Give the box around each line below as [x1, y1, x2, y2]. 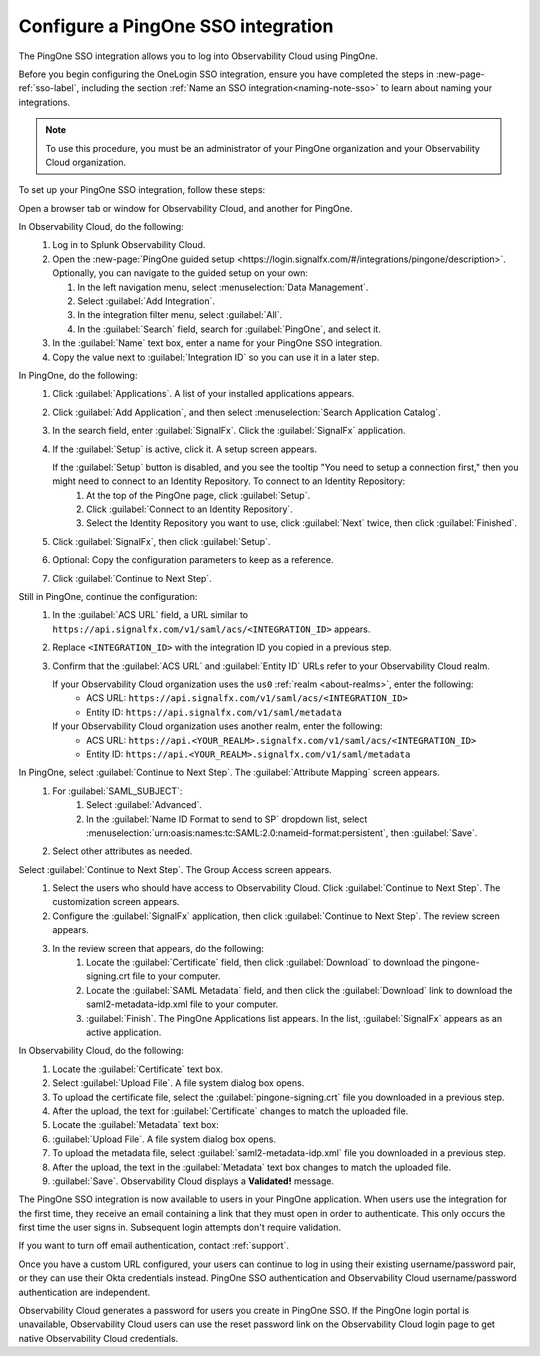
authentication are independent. [18, 1286, 150, 1298]
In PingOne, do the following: [18, 369, 138, 381]
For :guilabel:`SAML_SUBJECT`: [52, 785, 183, 797]
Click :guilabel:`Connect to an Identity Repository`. [86, 503, 294, 515]
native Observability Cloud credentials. [18, 1332, 179, 1344]
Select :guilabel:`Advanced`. [86, 799, 202, 811]
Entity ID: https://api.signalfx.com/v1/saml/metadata [86, 706, 342, 718]
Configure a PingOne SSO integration [18, 15, 334, 37]
